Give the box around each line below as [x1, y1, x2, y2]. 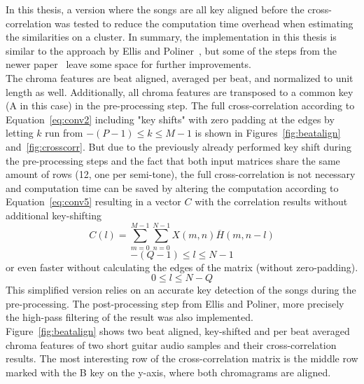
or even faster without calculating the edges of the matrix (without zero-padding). [6, 259, 358, 274]
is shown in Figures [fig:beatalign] [195, 125, 341, 140]
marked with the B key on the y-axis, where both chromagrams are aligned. [6, 364, 331, 379]
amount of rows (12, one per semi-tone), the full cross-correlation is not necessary [6, 167, 356, 181]
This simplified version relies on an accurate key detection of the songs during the [6, 282, 356, 297]
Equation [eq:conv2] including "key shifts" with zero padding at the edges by [6, 111, 335, 126]
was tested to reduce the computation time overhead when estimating [55, 15, 353, 30]
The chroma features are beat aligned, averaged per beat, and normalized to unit [6, 70, 353, 85]
